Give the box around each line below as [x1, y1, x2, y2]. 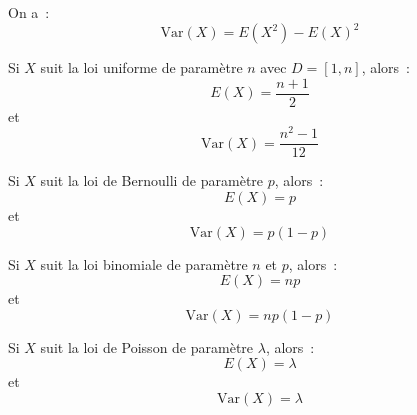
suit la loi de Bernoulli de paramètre [40, 170, 264, 191]
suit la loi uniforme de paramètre [40, 57, 243, 78]
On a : [8, 2, 50, 22]
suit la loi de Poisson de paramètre [40, 336, 254, 357]
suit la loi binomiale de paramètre [40, 253, 248, 274]
